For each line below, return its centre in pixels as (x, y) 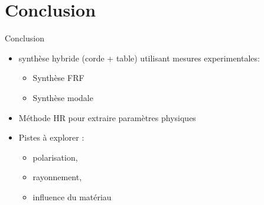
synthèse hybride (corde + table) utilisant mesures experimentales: (139, 58)
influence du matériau (72, 196)
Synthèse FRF (58, 78)
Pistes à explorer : (51, 137)
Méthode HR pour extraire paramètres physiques (107, 117)
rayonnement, (57, 177)
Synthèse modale (63, 97)
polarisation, (55, 157)
